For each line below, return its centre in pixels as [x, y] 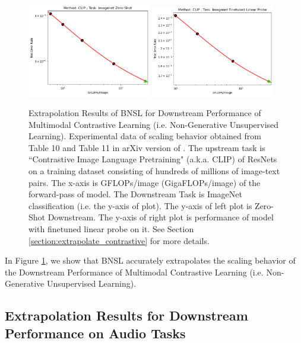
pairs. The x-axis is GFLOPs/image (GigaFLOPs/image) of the [145, 182]
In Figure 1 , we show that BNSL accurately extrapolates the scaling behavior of [150, 260]
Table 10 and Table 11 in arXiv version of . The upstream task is [147, 147]
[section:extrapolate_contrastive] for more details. [119, 240]
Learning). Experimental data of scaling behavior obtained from [145, 136]
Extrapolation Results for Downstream [126, 315]
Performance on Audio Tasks [95, 333]
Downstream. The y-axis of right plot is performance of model [161, 217]
